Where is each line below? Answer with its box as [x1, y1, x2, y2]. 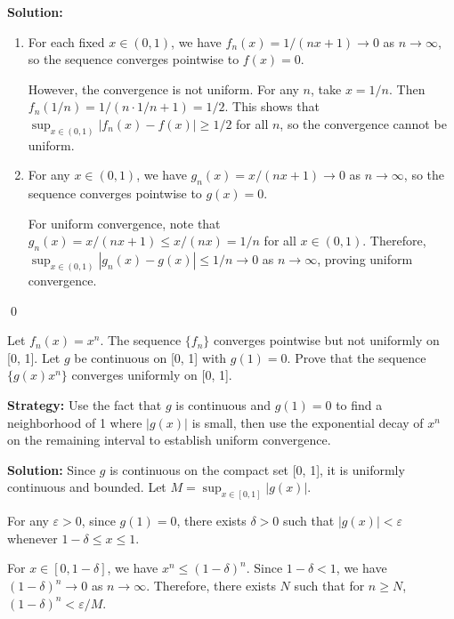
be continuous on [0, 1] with [74, 348, 227, 366]
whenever [7, 528, 58, 547]
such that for [294, 576, 365, 595]
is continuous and [175, 396, 272, 414]
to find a [336, 396, 383, 414]
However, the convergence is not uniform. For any [28, 79, 299, 98]
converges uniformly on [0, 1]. [71, 366, 232, 384]
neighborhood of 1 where [7, 413, 142, 431]
